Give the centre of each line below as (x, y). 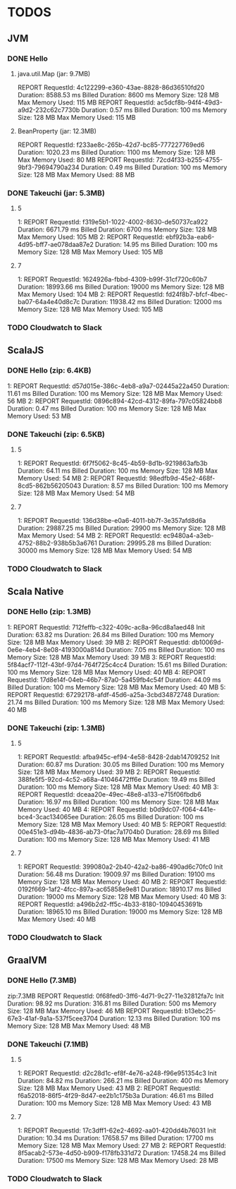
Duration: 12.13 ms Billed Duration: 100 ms (160, 1018)
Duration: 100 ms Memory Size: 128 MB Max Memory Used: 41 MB (113, 839)
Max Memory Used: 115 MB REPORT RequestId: (86, 102)
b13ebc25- (200, 1010)
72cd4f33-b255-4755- (190, 159)
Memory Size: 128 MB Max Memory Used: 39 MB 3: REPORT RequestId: (112, 657)
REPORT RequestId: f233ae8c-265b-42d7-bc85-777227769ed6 (111, 145)
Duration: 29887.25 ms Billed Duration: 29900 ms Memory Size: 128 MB (122, 528)
